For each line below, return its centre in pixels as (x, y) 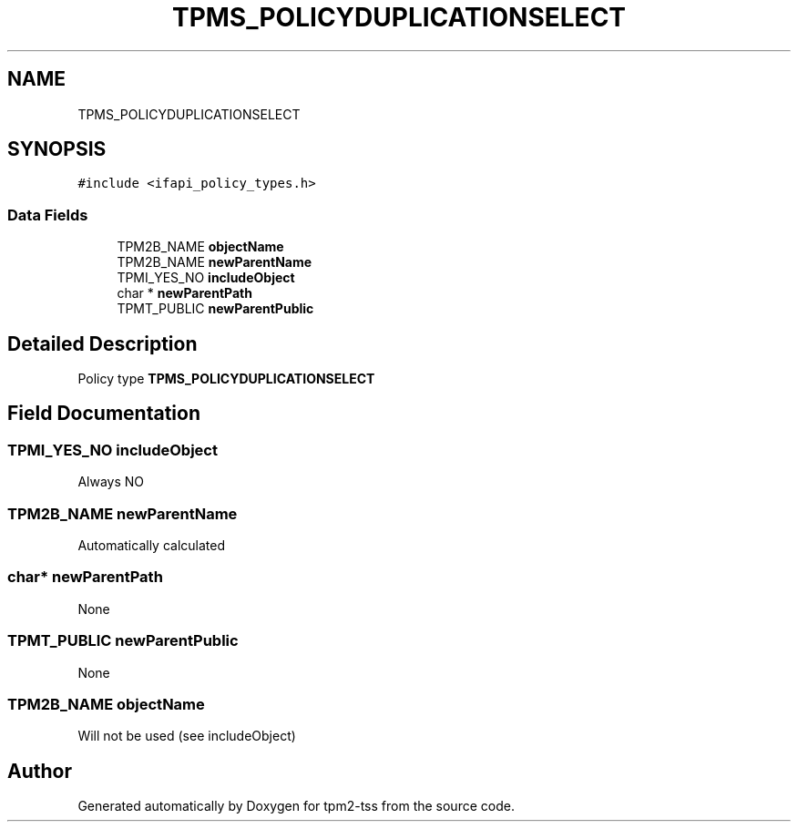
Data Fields (48, 215)
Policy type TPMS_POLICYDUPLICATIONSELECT (226, 379)
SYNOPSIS (57, 149)
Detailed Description (102, 343)
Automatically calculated (152, 545)
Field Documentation (104, 414)
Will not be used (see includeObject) (187, 736)
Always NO (111, 482)
